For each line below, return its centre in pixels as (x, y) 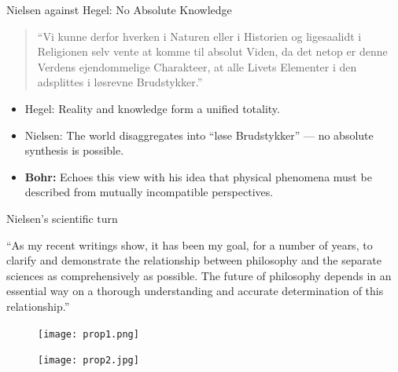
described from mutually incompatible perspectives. (149, 192)
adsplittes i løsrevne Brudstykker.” (120, 82)
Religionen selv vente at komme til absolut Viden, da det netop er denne (212, 51)
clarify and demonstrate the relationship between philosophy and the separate (194, 260)
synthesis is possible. (74, 150)
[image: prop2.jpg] (88, 361)
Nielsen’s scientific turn (62, 218)
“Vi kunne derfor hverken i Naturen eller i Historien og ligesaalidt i (199, 36)
